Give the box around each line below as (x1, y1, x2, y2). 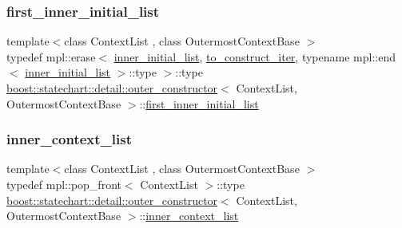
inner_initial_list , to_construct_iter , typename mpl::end (113, 48, 396, 65)
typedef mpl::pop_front (6, 176, 121, 192)
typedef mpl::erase (6, 48, 96, 65)
